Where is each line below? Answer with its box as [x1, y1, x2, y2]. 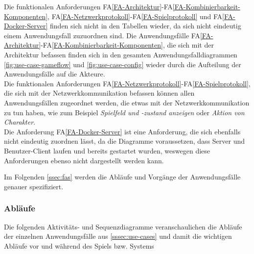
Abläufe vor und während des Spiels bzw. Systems [4, 240, 154, 251]
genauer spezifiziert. [4, 181, 64, 191]
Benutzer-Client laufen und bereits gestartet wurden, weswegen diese [4, 145, 210, 155]
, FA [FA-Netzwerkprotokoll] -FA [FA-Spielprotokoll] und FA [47, 11, 223, 21]
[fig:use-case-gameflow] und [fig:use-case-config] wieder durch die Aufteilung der [4, 59, 241, 69]
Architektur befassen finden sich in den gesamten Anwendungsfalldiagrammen [4, 49, 237, 59]
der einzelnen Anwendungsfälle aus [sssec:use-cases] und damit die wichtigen [4, 231, 232, 241]
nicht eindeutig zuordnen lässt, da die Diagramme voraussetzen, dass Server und [4, 136, 245, 146]
